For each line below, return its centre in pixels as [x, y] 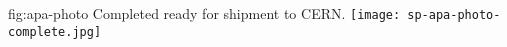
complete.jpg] [55, 31]
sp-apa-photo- [454, 15]
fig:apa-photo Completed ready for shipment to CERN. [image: [204, 13]
